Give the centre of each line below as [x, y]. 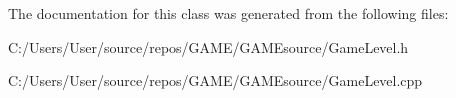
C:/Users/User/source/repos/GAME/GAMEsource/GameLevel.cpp [215, 80]
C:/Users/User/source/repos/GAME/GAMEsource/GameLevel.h [208, 46]
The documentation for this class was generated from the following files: [228, 13]
